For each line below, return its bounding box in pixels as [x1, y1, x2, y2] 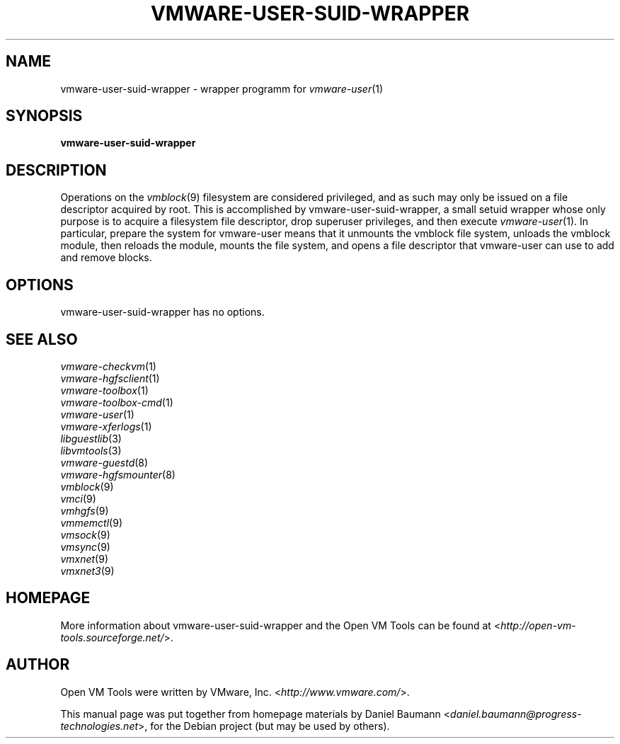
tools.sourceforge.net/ [60, 631, 164, 643]
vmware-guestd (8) [60, 456, 149, 469]
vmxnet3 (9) [60, 564, 115, 577]
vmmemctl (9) [60, 516, 123, 529]
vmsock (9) [60, 528, 110, 541]
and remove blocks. [60, 251, 152, 264]
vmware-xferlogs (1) [60, 420, 152, 433]
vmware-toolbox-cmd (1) [60, 396, 173, 408]
